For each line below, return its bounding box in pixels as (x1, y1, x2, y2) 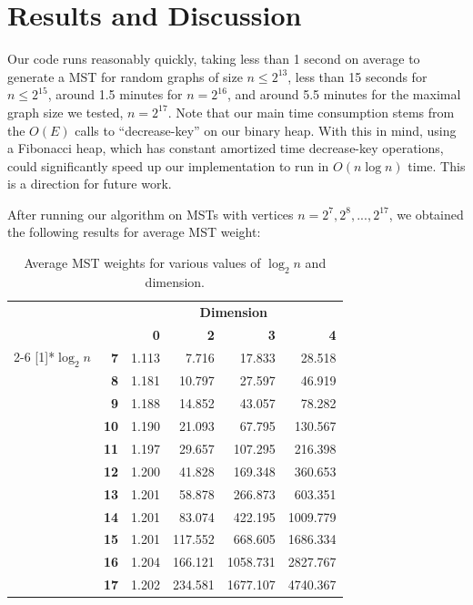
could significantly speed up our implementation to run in (7, 156, 329, 175)
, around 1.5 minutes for (47, 85, 183, 104)
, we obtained (388, 204, 464, 223)
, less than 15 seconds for (287, 67, 428, 86)
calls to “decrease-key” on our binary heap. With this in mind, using (75, 120, 457, 139)
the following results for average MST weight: (7, 222, 261, 241)
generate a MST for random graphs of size (7, 67, 243, 86)
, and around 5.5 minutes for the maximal (226, 85, 461, 104)
